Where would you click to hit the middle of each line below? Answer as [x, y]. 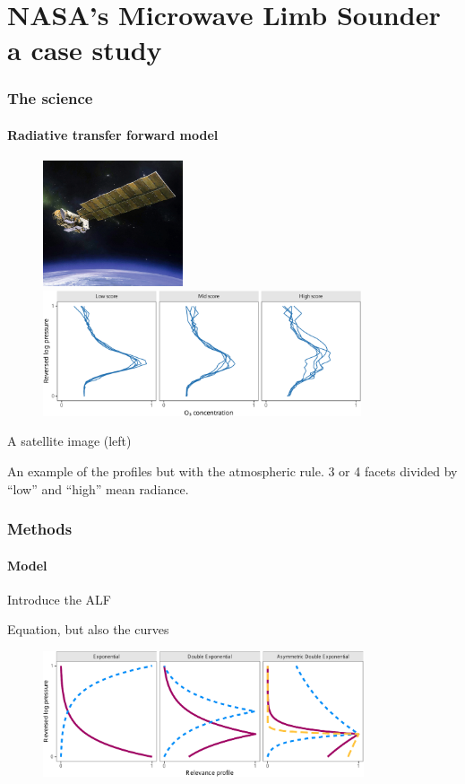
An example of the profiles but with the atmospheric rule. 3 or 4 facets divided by [232, 470]
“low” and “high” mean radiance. [98, 488]
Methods [40, 529]
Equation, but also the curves [88, 629]
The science [50, 98]
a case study [85, 50]
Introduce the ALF [59, 599]
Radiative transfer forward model [113, 135]
